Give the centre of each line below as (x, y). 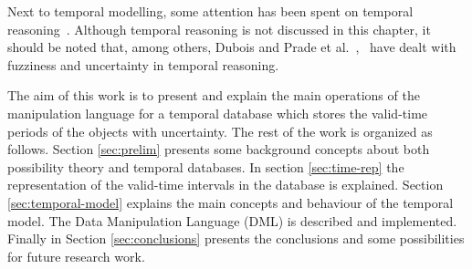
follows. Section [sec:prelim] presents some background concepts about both (219, 149)
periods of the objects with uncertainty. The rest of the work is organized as (220, 131)
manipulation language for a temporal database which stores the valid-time (218, 113)
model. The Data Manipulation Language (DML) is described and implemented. (232, 220)
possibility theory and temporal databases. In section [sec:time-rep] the (206, 166)
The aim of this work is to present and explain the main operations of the (214, 95)
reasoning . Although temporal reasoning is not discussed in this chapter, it (219, 29)
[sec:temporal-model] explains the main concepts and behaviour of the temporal (231, 202)
